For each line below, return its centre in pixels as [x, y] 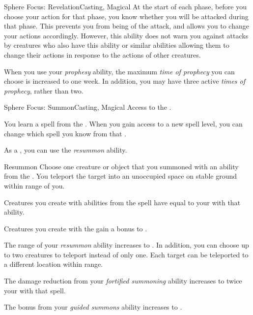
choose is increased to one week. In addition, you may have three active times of [125, 81]
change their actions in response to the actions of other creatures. [102, 54]
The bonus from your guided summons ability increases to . [93, 307]
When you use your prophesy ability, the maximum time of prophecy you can [119, 71]
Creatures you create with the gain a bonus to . [76, 228]
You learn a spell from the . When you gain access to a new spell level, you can [123, 123]
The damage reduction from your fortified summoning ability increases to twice [123, 281]
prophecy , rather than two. [44, 90]
